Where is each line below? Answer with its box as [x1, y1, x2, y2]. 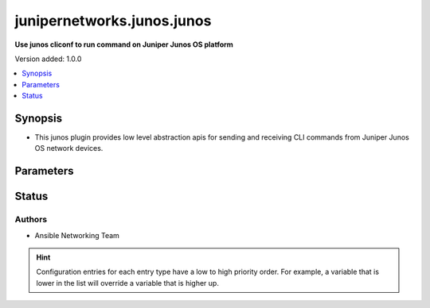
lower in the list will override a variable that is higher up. [36, 278, 219, 287]
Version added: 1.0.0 [14, 54, 82, 64]
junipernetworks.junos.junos [14, 12, 212, 29]
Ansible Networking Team [34, 230, 119, 240]
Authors [14, 214, 48, 225]
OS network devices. [34, 144, 104, 153]
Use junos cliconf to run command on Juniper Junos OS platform [14, 40, 234, 49]
